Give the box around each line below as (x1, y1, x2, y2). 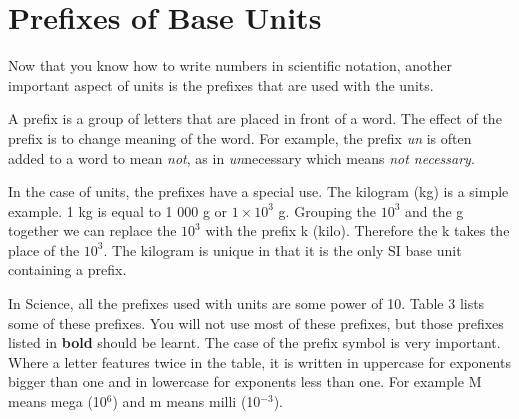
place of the (8, 239, 80, 260)
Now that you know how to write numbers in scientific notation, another (8, 55, 452, 76)
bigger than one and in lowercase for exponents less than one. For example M (8, 371, 482, 392)
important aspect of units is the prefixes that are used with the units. (8, 74, 434, 95)
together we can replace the (8, 220, 177, 241)
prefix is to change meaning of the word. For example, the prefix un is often (8, 127, 472, 148)
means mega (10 (8, 391, 107, 412)
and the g (405, 200, 464, 221)
